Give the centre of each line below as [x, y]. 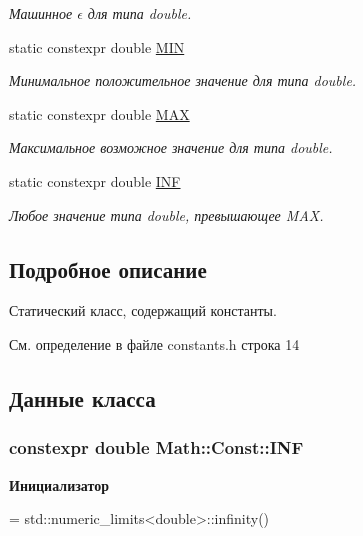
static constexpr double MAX [99, 113]
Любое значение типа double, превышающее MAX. [166, 214]
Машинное [41, 13]
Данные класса [82, 397]
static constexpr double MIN [97, 46]
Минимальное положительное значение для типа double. [183, 80]
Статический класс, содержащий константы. [143, 310]
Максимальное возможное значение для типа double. [171, 147]
